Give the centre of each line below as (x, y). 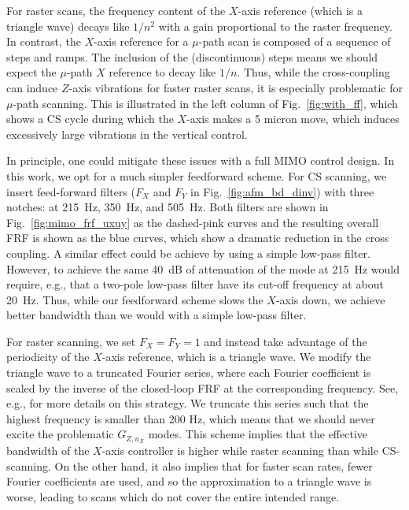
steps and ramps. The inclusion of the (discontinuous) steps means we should (192, 56)
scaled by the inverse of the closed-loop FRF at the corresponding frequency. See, (203, 387)
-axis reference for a (141, 41)
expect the (31, 72)
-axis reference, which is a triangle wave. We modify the (236, 357)
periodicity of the (48, 357)
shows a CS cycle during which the (90, 119)
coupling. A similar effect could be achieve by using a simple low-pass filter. (188, 253)
